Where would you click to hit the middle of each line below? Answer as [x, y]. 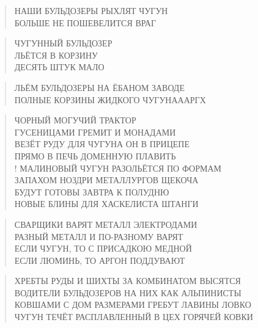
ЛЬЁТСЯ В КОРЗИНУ [56, 55]
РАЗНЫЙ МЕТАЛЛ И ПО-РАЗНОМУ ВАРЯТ [99, 236]
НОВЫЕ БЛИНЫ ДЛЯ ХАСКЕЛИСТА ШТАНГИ [106, 204]
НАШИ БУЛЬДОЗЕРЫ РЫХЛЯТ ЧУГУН [91, 10]
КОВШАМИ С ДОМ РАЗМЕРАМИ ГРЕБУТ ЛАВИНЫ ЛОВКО [133, 304]
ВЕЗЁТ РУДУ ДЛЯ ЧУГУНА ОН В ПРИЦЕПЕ [102, 144]
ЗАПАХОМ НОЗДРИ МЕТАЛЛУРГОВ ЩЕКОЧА [106, 180]
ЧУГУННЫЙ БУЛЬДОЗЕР [63, 43]
